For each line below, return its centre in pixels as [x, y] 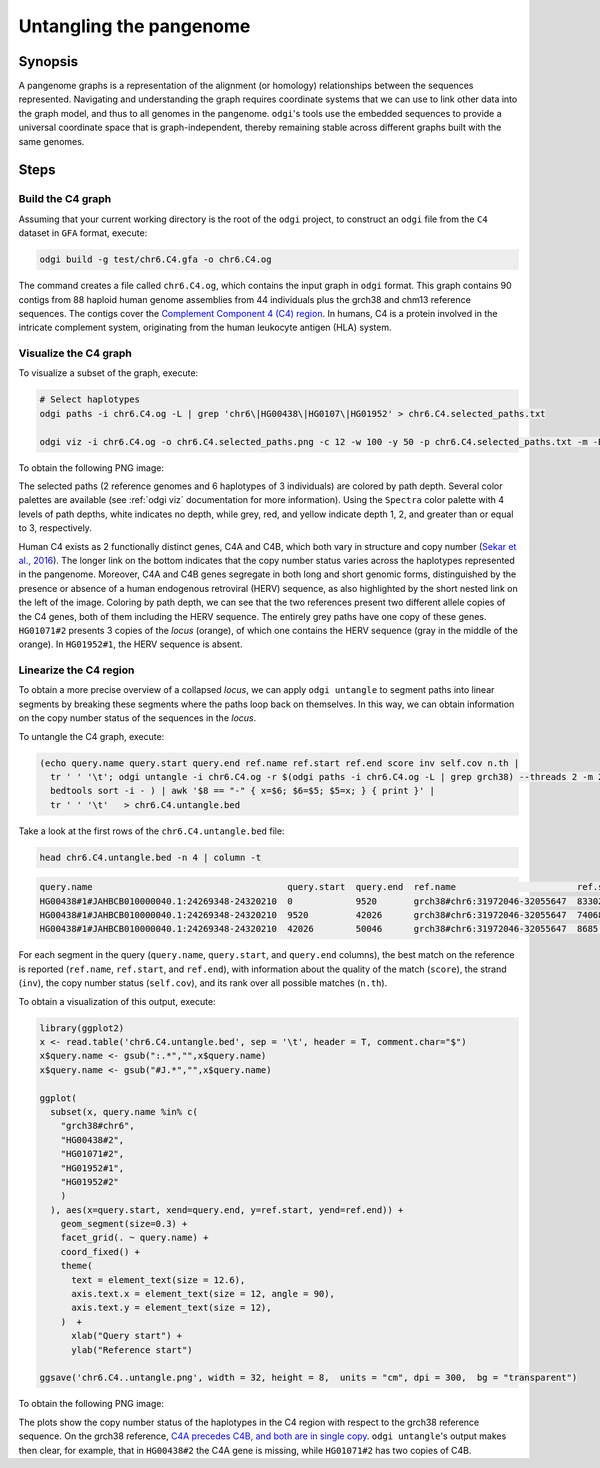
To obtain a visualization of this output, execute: [117, 1001]
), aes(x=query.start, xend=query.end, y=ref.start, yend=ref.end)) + [227, 1209]
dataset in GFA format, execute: [83, 233]
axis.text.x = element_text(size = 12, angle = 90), [203, 1294]
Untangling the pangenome [134, 26]
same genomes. [51, 141]
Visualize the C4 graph [75, 353]
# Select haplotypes [89, 399]
